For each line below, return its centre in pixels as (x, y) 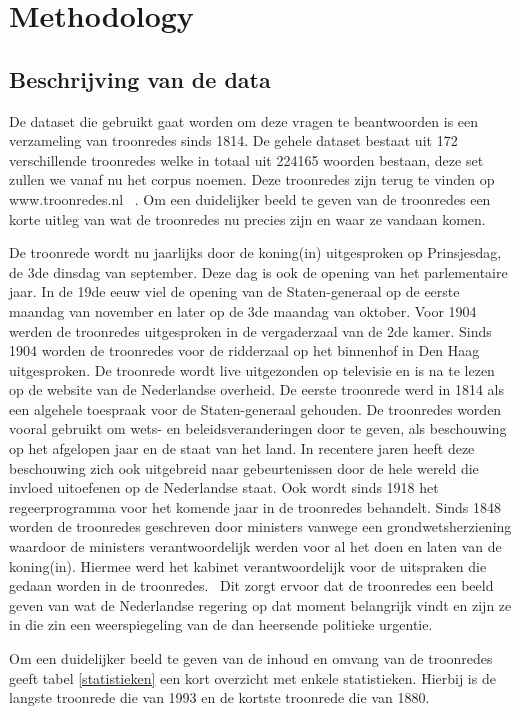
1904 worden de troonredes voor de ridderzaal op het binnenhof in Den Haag (244, 350)
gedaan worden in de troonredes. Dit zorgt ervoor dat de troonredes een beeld (251, 585)
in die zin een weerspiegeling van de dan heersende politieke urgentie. (221, 624)
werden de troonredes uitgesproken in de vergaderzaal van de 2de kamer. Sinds (250, 330)
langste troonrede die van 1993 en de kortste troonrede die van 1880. (219, 697)
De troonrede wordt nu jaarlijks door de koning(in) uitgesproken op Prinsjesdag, (255, 252)
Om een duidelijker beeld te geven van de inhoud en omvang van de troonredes (251, 658)
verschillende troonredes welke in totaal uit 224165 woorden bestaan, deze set (246, 159)
